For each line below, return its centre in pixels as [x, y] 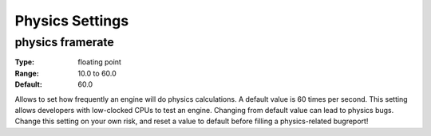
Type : [25, 62]
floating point [99, 62]
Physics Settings [72, 21]
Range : [27, 73]
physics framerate [65, 42]
